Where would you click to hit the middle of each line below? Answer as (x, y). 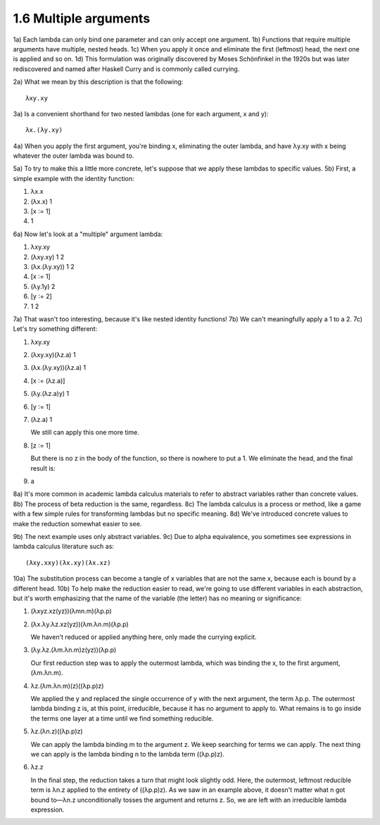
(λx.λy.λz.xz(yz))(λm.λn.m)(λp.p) (80, 624)
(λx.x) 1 (42, 201)
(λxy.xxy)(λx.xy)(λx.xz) (68, 563)
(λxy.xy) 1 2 (47, 256)
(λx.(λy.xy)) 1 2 (52, 266)
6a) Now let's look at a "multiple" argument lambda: (88, 234)
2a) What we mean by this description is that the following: (98, 82)
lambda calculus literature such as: (63, 547)
